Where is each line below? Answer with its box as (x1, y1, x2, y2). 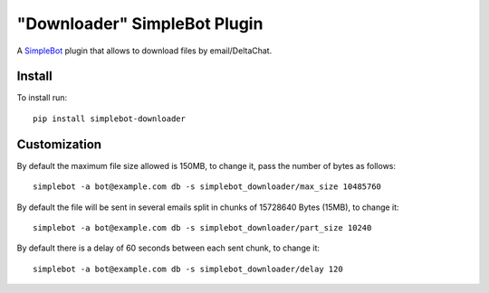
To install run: (16, 92, 68, 103)
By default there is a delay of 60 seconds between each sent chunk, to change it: (16, 242, 321, 253)
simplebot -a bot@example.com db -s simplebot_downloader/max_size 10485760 (33, 182, 382, 192)
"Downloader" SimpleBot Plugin (16, 14, 264, 33)
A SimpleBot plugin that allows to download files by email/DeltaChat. (16, 45, 273, 56)
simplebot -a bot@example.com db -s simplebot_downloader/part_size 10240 (33, 222, 372, 232)
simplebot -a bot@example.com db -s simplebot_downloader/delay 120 (33, 263, 343, 274)
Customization (16, 137, 102, 152)
